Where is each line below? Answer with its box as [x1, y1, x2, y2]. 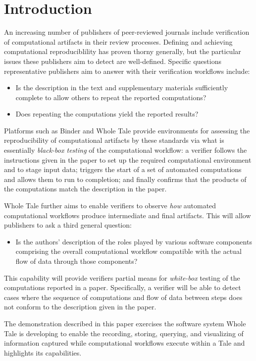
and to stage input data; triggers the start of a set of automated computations [4, 164, 242, 175]
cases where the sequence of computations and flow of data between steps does [4, 292, 243, 302]
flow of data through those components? [15, 256, 138, 266]
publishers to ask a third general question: [4, 220, 132, 230]
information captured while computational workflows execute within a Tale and [4, 338, 245, 348]
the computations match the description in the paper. [4, 183, 167, 194]
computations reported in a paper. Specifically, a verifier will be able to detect [4, 282, 241, 293]
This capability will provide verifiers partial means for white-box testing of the [4, 272, 240, 283]
